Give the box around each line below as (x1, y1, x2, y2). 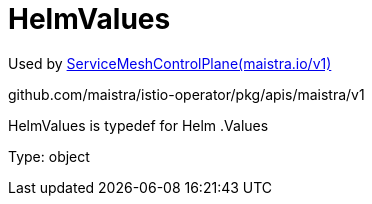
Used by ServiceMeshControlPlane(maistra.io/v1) (8, 54, 332, 72)
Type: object (8, 147, 90, 165)
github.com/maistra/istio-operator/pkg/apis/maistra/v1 (8, 85, 365, 103)
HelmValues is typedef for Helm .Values (8, 116, 269, 134)
